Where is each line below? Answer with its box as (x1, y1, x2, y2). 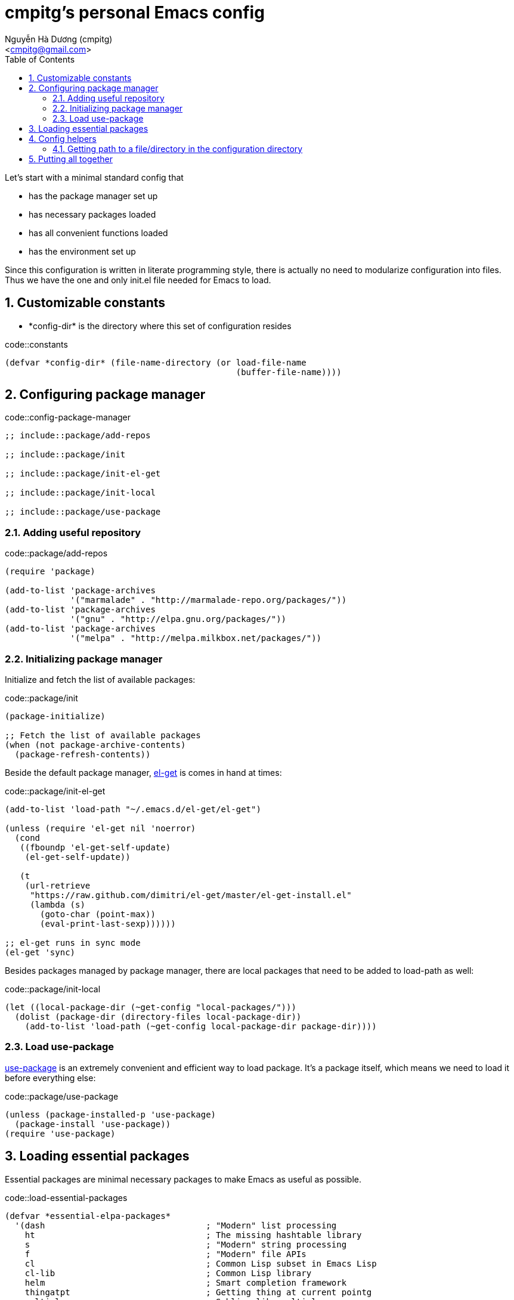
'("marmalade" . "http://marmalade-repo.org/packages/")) (70, 595, 347, 605)
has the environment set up (29, 246, 136, 256)
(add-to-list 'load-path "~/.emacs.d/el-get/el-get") (5, 804, 261, 814)
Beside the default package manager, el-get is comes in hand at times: (5, 767, 282, 778)
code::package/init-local (5, 983, 101, 994)
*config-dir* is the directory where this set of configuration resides (29, 320, 292, 331)
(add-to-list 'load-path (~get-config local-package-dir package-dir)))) (24, 1021, 377, 1031)
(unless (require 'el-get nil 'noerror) (5, 823, 196, 833)
